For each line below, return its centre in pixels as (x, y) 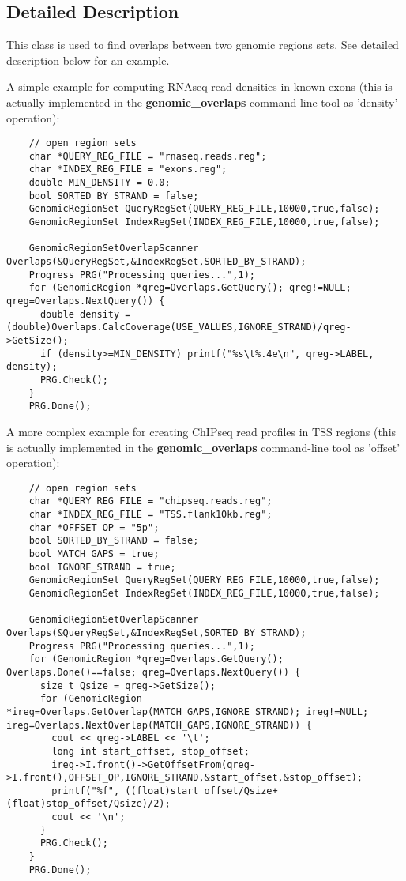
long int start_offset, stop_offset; (150, 751)
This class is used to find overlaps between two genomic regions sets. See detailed (203, 45)
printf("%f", (86, 791)
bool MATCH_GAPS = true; (94, 554)
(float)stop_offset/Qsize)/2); (88, 804)
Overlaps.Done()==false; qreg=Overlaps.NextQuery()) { (154, 672)
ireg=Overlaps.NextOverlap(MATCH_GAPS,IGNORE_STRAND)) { (159, 725)
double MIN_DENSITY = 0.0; (100, 183)
